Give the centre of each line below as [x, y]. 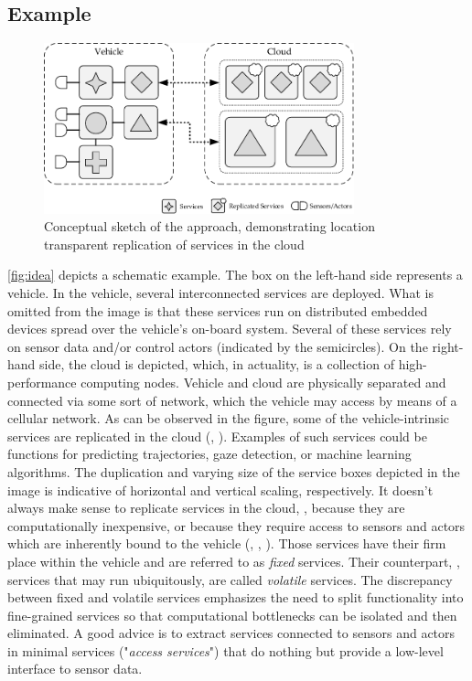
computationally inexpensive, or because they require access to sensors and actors [236, 525]
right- [448, 346]
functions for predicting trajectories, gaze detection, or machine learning [209, 454]
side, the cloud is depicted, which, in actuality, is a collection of [217, 364]
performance [42, 382]
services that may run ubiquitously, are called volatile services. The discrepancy [230, 579]
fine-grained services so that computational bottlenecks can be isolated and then [232, 615]
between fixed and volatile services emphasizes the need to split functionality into [236, 597]
